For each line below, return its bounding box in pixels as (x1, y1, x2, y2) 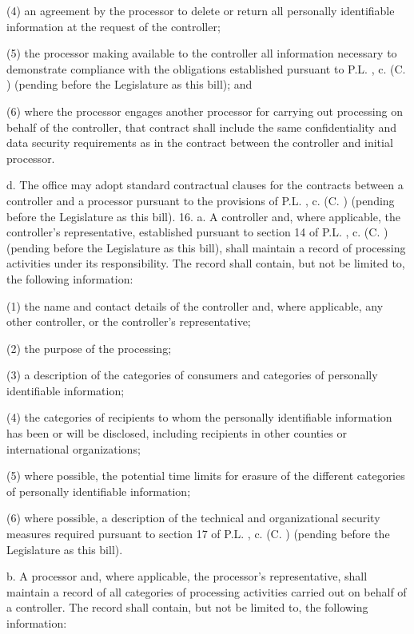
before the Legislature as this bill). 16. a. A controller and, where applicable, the (6, 208, 400, 224)
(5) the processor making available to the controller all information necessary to (6, 45, 397, 61)
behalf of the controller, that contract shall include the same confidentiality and (6, 118, 396, 135)
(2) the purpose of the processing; (6, 339, 172, 356)
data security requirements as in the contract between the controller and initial (6, 134, 393, 151)
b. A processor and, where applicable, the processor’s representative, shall (6, 568, 368, 584)
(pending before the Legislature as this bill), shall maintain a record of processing (6, 239, 406, 256)
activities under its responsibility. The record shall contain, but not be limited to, (6, 255, 405, 271)
